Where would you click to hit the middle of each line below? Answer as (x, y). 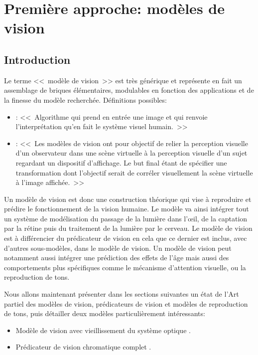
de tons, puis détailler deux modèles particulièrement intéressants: (105, 313)
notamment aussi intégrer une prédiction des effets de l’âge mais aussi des (117, 258)
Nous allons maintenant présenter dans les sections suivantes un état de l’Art (122, 294)
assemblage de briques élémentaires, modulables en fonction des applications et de (129, 90)
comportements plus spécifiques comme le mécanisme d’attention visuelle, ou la (125, 267)
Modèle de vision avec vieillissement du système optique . (103, 330)
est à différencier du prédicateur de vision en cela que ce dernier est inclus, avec (126, 238)
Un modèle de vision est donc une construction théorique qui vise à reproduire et (128, 199)
